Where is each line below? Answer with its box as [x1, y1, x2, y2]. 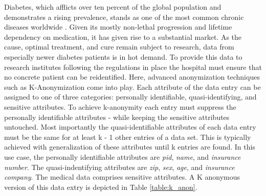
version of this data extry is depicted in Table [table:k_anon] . [4, 181, 197, 192]
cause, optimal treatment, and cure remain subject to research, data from [4, 41, 234, 52]
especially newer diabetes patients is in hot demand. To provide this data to [4, 51, 242, 62]
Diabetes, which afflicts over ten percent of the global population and [4, 2, 221, 12]
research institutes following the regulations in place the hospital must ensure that [4, 61, 262, 72]
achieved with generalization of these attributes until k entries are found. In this [4, 141, 255, 152]
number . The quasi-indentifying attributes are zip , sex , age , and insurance [4, 161, 235, 172]
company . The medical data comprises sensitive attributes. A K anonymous [4, 171, 240, 182]
